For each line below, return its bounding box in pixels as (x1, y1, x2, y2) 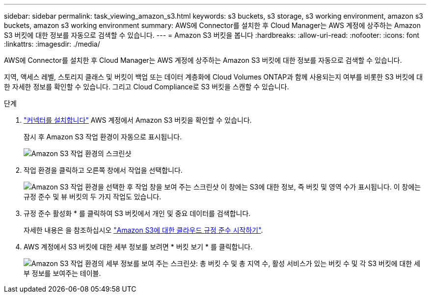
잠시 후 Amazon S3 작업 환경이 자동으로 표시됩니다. (24, 133, 182, 141)
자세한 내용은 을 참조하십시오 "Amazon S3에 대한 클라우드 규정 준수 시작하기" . (24, 226, 263, 234)
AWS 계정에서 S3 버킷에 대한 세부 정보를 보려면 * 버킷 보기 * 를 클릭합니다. (24, 243, 253, 251)
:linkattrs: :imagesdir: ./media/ (4, 40, 100, 48)
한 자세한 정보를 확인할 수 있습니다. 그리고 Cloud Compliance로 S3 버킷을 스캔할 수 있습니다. (4, 82, 289, 91)
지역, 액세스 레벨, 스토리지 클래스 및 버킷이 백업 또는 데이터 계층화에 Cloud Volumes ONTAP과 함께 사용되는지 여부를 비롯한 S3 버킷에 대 (4, 73, 423, 81)
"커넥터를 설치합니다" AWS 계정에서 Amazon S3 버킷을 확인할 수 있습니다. (24, 116, 252, 124)
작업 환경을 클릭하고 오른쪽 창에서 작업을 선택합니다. (24, 166, 183, 174)
